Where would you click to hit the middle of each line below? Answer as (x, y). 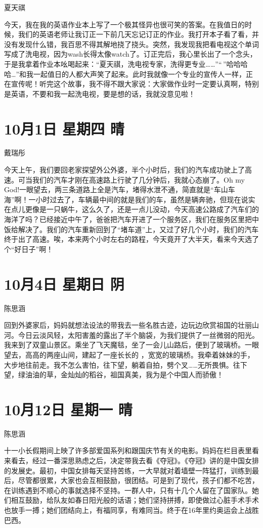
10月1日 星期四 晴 (64, 128)
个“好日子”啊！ (29, 249)
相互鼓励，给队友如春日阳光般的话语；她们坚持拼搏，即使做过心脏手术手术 (135, 500)
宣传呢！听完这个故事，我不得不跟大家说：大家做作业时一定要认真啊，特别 (135, 84)
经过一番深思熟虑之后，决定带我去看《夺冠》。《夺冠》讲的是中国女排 (145, 460)
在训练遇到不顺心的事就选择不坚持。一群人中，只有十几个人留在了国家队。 (128, 490)
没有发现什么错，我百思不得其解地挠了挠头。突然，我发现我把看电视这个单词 (131, 44)
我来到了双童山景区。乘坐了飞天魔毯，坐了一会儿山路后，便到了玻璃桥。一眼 (131, 345)
